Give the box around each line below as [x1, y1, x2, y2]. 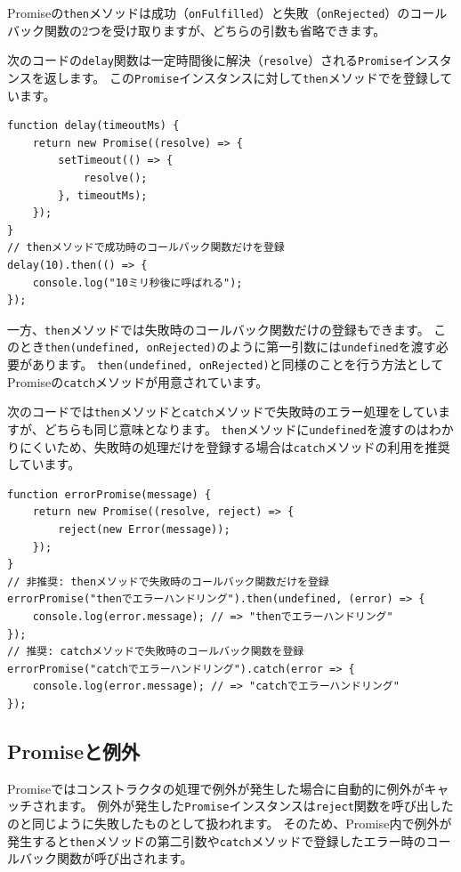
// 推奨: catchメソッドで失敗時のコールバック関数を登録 [7, 645, 304, 658]
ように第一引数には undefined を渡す [229, 337, 436, 356]
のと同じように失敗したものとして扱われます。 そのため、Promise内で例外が [7, 814, 452, 833]
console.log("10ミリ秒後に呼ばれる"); [32, 276, 243, 289]
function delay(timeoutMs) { [7, 119, 180, 133]
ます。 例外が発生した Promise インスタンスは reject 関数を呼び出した [56, 796, 454, 815]
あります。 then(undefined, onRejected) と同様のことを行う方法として [31, 355, 444, 373]
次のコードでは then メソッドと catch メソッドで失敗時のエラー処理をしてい [7, 402, 439, 421]
